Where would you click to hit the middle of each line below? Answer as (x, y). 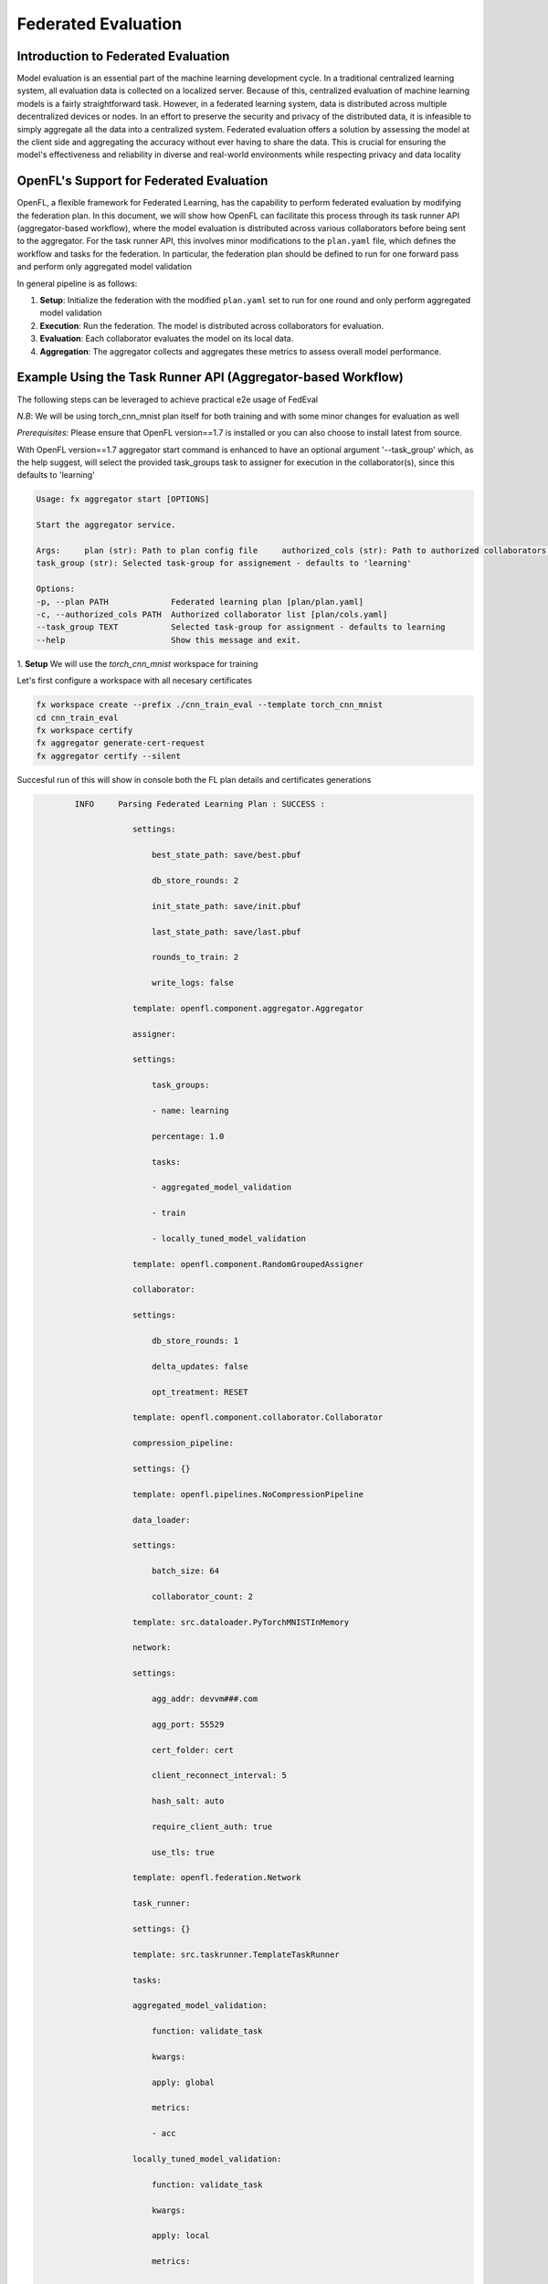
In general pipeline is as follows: (77, 283)
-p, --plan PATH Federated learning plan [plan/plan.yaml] (200, 602)
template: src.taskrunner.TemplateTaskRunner (236, 1954)
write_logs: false (193, 983)
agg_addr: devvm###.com (205, 1698)
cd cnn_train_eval (77, 718)
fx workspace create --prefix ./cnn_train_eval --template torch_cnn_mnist (210, 705)
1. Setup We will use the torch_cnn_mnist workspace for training (137, 663)
